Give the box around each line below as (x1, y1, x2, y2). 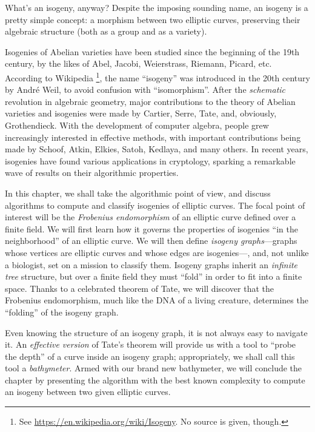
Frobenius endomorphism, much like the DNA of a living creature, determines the (5, 294, 308, 306)
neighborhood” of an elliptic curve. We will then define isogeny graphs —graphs (5, 234, 297, 247)
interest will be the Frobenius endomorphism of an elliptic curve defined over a (5, 211, 296, 223)
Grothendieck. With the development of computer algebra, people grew (5, 119, 269, 131)
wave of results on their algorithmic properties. (5, 166, 179, 179)
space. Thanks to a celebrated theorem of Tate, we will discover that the (5, 282, 274, 294)
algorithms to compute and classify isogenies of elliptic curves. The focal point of (5, 198, 305, 211)
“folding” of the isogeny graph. (5, 305, 119, 318)
